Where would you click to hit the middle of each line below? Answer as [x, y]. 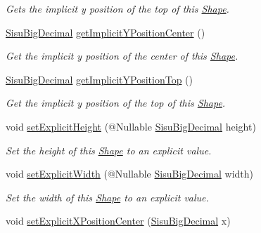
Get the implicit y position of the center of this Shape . [122, 56]
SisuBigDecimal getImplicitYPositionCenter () [106, 32]
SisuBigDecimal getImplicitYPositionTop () [99, 79]
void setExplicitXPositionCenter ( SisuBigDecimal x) [118, 221]
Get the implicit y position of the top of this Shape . [116, 103]
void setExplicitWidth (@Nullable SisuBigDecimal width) [129, 174]
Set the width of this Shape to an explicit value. [107, 197]
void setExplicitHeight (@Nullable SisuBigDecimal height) [131, 126]
